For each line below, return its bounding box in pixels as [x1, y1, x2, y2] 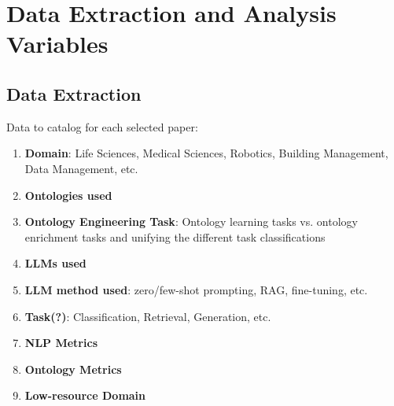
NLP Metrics [24, 334, 98, 351]
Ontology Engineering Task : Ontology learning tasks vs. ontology [24, 213, 358, 230]
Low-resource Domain [24, 387, 146, 404]
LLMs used [24, 255, 87, 271]
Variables [6, 28, 109, 60]
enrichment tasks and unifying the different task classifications [24, 228, 326, 245]
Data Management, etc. [24, 160, 138, 176]
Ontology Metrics [24, 360, 122, 377]
